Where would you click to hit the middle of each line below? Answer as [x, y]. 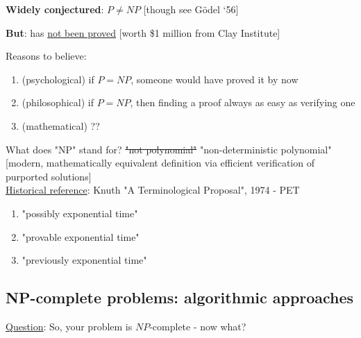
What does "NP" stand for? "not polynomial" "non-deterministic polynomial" [169, 149]
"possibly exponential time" [80, 213]
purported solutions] [49, 176]
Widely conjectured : [55, 9]
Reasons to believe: [46, 56]
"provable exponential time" [81, 236]
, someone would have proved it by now [215, 79]
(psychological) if [58, 79]
